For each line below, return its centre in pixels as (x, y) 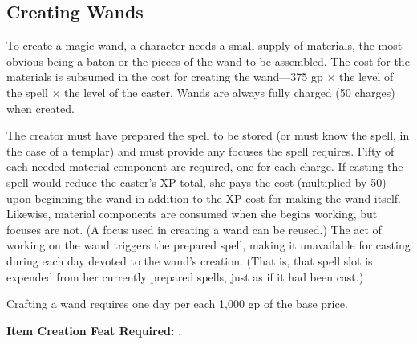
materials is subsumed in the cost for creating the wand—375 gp (165, 77)
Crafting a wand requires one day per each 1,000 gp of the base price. (177, 304)
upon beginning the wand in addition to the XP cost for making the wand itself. (204, 198)
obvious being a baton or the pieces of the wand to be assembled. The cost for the (208, 61)
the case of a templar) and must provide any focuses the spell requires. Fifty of (200, 150)
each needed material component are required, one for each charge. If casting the (205, 166)
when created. (40, 108)
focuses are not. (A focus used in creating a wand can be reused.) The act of (194, 229)
